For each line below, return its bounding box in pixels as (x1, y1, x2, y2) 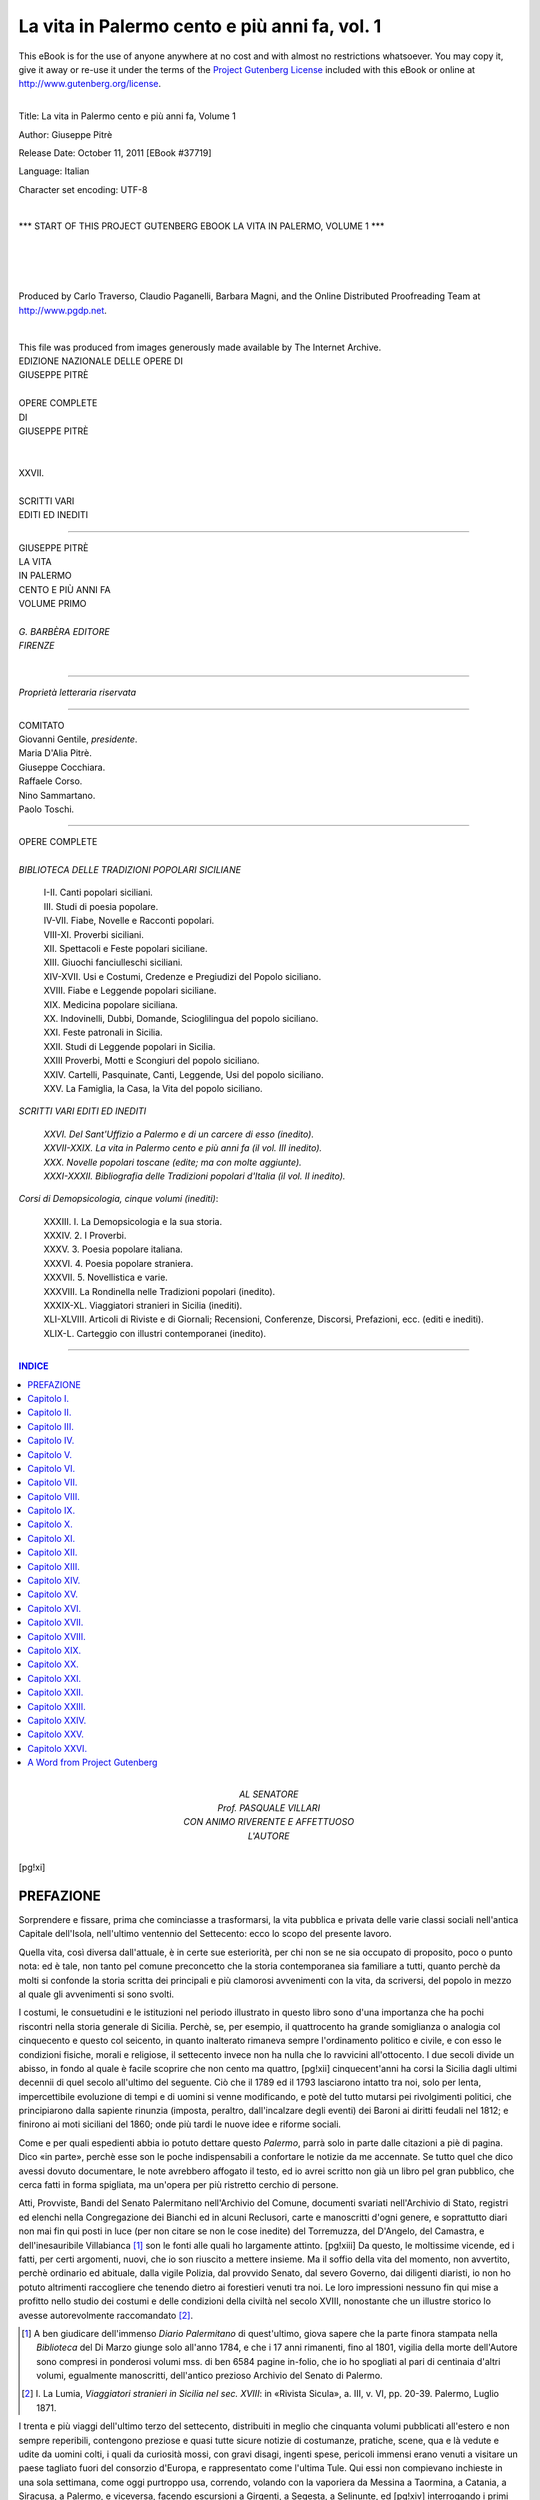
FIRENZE (18, 640, 55, 652)
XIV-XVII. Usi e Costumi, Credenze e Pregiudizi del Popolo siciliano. (43, 970, 322, 982)
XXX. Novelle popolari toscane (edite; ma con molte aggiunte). (43, 1156, 302, 1168)
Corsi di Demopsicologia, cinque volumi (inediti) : (18, 1193, 219, 1205)
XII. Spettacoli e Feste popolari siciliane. (43, 943, 209, 955)
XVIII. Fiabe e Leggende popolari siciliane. (43, 985, 217, 997)
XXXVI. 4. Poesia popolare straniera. (43, 1257, 194, 1269)
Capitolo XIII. (27, 1560, 80, 1572)
